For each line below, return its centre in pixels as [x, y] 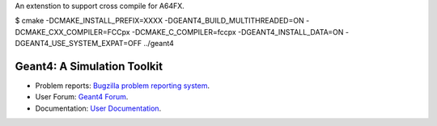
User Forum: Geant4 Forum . [82, 97]
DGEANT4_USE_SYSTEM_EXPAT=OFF [78, 44]
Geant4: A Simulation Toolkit [89, 66]
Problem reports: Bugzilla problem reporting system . [123, 86]
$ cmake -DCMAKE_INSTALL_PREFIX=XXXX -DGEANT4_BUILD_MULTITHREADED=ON [159, 21]
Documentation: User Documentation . [98, 108]
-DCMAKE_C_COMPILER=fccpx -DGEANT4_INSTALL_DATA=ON [238, 31]
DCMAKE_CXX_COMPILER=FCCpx [72, 31]
